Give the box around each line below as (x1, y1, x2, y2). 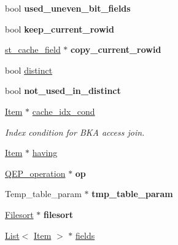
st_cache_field (5, 43, 61, 56)
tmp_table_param (91, 187, 173, 200)
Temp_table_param (5, 187, 82, 200)
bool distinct (5, 63, 53, 76)
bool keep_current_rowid (5, 22, 114, 35)
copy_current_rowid (71, 43, 161, 56)
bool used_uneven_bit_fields (5, 2, 131, 14)
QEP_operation (5, 166, 66, 179)
